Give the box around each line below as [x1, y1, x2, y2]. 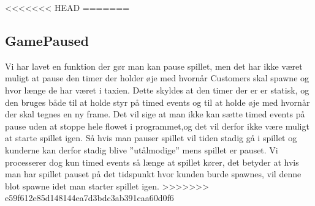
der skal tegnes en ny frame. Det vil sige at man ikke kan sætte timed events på [5, 108, 305, 120]
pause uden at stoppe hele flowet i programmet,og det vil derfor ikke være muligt [5, 119, 309, 132]
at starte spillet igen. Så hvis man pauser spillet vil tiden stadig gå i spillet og [5, 131, 297, 144]
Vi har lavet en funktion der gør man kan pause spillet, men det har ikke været [5, 59, 303, 72]
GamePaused [5, 31, 89, 50]
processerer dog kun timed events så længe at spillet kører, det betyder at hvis [5, 155, 299, 168]
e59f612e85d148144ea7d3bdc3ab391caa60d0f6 [5, 191, 174, 204]
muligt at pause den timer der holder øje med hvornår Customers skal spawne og [5, 72, 309, 84]
